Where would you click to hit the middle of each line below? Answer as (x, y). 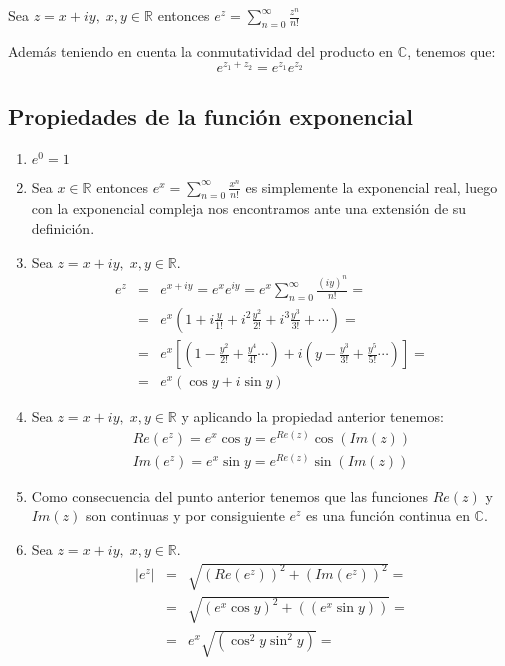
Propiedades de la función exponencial (210, 115)
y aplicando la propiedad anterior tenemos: (312, 416)
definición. (63, 228)
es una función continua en (388, 515)
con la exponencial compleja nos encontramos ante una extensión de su (249, 208)
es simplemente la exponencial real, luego (371, 186)
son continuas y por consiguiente (185, 515)
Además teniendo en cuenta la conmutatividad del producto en (201, 50)
